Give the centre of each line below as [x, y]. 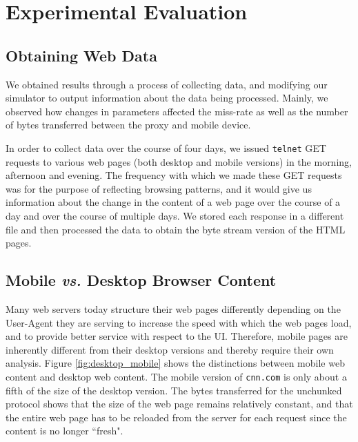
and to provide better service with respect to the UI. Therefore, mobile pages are [177, 336]
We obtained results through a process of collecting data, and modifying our [167, 84]
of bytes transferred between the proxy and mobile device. [128, 125]
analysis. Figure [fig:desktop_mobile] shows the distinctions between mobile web [175, 363]
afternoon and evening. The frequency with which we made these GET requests [174, 175]
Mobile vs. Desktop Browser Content [141, 280]
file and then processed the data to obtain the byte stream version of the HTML [176, 229]
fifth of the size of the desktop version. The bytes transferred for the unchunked [174, 390]
